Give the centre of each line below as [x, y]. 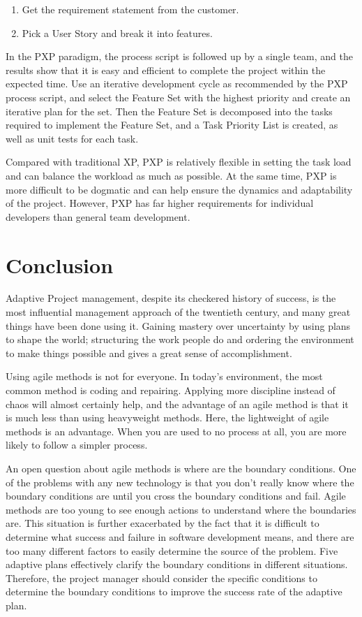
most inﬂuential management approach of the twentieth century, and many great [178, 312]
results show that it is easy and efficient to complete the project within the [166, 70]
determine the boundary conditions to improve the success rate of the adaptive [174, 591]
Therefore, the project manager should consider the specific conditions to [161, 578]
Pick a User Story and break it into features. [117, 32]
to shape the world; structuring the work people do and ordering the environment [180, 339]
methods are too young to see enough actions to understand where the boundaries [181, 509]
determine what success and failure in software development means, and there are [180, 536]
